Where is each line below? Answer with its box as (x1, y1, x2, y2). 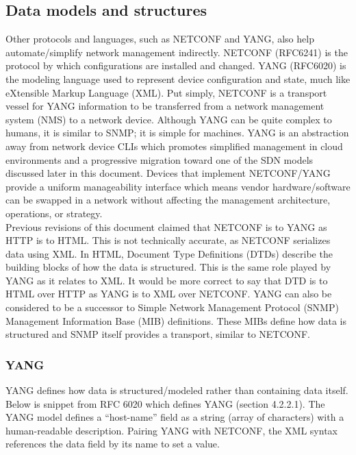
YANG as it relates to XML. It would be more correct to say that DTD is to (5, 273, 328, 287)
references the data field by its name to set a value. (5, 436, 220, 451)
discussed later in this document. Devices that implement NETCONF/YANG (5, 166, 331, 180)
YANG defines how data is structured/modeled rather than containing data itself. (5, 383, 348, 397)
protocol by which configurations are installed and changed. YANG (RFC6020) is (5, 58, 346, 73)
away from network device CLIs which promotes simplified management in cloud (5, 138, 343, 153)
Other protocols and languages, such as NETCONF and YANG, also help (5, 32, 314, 46)
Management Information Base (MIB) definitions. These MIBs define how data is (5, 313, 346, 328)
